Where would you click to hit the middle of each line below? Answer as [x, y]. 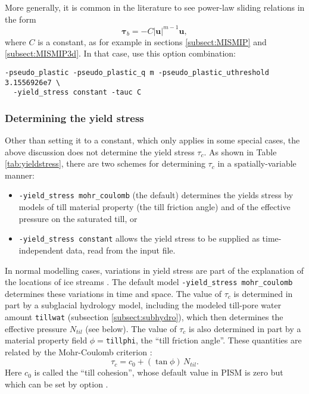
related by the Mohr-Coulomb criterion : [79, 351]
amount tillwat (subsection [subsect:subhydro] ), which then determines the [144, 316]
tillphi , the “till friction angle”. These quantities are [204, 340]
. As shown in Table [240, 151]
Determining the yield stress [74, 118]
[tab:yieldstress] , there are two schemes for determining [105, 163]
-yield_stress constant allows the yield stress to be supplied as [139, 238]
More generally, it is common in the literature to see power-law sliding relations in [155, 7]
